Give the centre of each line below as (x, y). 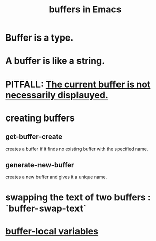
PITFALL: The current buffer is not (78, 84)
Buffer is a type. (40, 38)
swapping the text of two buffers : (78, 197)
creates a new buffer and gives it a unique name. (56, 177)
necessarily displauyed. (57, 95)
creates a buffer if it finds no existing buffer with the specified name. (77, 149)
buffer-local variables (52, 231)
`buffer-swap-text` (46, 208)
